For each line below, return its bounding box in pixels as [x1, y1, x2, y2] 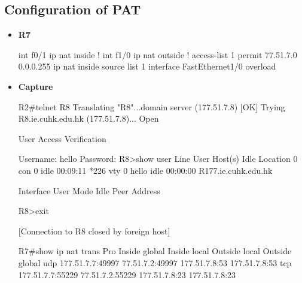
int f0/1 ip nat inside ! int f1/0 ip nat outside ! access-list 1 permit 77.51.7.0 [18, 48, 297, 61]
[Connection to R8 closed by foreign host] [18, 224, 170, 237]
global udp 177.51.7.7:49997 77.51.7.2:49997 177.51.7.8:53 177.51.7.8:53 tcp [18, 256, 292, 269]
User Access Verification [18, 132, 106, 144]
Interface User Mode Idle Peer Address [18, 184, 160, 197]
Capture [18, 80, 53, 92]
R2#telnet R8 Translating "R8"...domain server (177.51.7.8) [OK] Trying [18, 100, 285, 113]
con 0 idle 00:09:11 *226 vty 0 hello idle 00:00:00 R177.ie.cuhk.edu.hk [18, 164, 273, 176]
